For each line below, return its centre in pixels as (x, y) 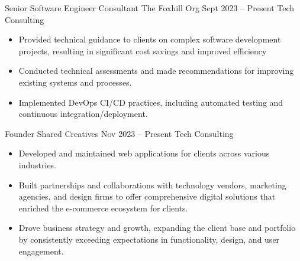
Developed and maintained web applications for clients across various (144, 153)
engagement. (41, 251)
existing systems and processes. (75, 82)
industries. (38, 164)
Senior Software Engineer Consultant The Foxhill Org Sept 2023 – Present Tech (150, 8)
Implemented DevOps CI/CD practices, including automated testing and (151, 102)
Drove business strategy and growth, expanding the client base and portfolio (157, 228)
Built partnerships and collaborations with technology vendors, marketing (152, 185)
